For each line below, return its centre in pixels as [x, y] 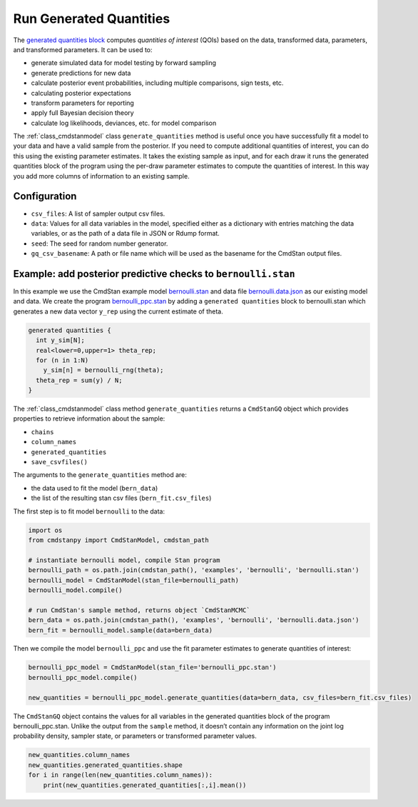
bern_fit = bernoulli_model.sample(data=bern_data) [121, 630]
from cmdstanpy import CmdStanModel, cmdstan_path [119, 540]
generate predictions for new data [81, 73]
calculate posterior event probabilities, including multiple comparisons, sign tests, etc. [157, 83]
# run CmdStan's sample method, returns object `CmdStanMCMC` [139, 610]
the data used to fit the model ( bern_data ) [95, 488]
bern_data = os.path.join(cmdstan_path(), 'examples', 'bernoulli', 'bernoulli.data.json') [194, 620]
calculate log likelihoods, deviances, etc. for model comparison [124, 123]
